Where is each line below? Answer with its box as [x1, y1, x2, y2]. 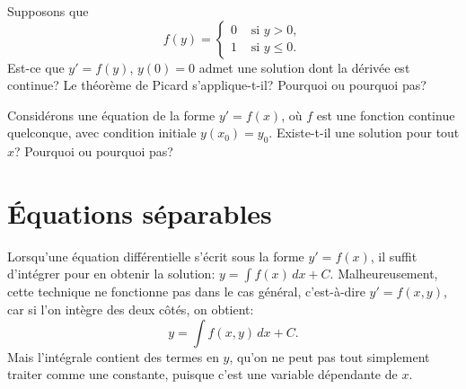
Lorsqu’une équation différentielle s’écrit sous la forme [7, 246, 304, 265]
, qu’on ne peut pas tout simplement [229, 347, 430, 366]
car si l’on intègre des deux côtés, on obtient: [7, 300, 254, 319]
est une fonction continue [316, 105, 455, 124]
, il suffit [370, 246, 418, 265]
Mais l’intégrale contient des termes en [7, 347, 219, 366]
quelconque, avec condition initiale [7, 123, 197, 142]
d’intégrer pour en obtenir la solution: [7, 264, 215, 283]
